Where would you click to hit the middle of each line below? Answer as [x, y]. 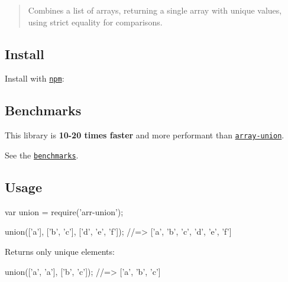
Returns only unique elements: [60, 251]
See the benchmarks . [42, 155]
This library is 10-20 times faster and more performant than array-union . [145, 135]
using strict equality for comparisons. [95, 22]
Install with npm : [35, 78]
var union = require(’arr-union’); [64, 211]
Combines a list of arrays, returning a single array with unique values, [155, 10]
